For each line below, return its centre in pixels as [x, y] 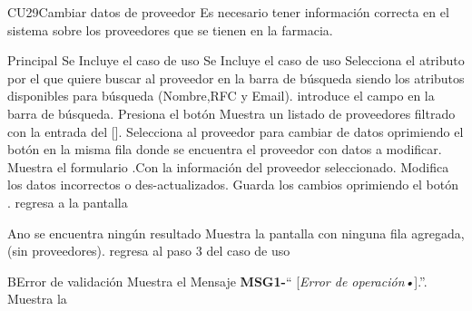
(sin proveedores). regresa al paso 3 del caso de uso [149, 251]
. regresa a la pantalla [68, 202]
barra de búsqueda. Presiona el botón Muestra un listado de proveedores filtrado [231, 113]
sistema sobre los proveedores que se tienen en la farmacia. [170, 29]
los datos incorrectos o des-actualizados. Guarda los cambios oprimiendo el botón [233, 185]
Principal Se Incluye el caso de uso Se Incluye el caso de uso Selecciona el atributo [236, 60]
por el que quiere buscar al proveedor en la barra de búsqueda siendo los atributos [236, 78]
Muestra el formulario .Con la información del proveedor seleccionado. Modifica [228, 166]
